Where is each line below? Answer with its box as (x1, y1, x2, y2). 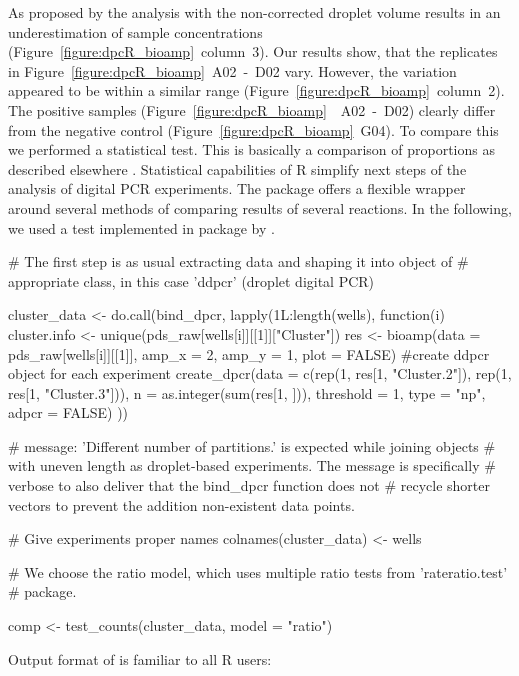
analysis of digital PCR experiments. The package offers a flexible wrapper (8, 178, 466, 199)
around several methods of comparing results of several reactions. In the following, (8, 197, 512, 218)
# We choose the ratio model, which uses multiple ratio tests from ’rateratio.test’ (8, 561, 508, 582)
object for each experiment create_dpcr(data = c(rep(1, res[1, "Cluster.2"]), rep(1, (8, 363, 512, 384)
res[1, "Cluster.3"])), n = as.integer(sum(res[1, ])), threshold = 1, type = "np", (8, 382, 486, 403)
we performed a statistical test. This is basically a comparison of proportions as (8, 139, 495, 160)
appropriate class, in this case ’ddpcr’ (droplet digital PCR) (8, 270, 375, 291)
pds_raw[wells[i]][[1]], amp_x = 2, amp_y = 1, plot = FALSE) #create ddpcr (8, 343, 490, 364)
